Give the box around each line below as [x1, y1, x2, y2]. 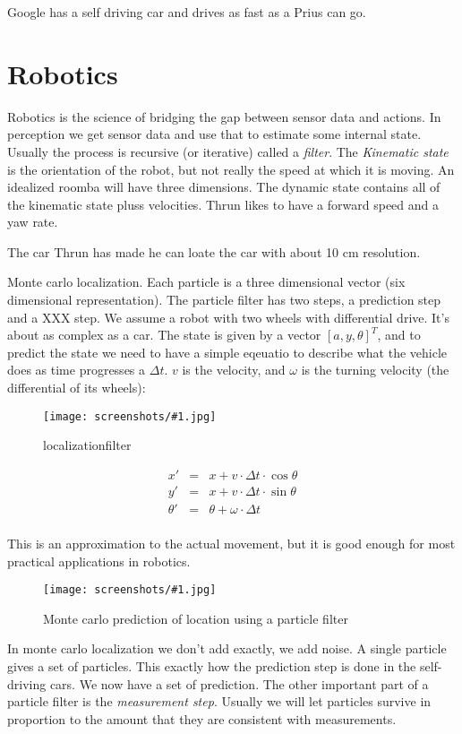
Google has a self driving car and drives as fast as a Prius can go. [7, 3, 366, 21]
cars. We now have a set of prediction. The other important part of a [49, 674, 429, 693]
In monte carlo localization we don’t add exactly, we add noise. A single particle [7, 639, 447, 658]
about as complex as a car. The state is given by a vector [7, 325, 321, 344]
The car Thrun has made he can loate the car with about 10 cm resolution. [7, 242, 421, 261]
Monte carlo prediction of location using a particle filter [43, 609, 348, 627]
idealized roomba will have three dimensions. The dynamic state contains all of [7, 177, 441, 196]
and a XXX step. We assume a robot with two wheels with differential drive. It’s [7, 307, 449, 326]
